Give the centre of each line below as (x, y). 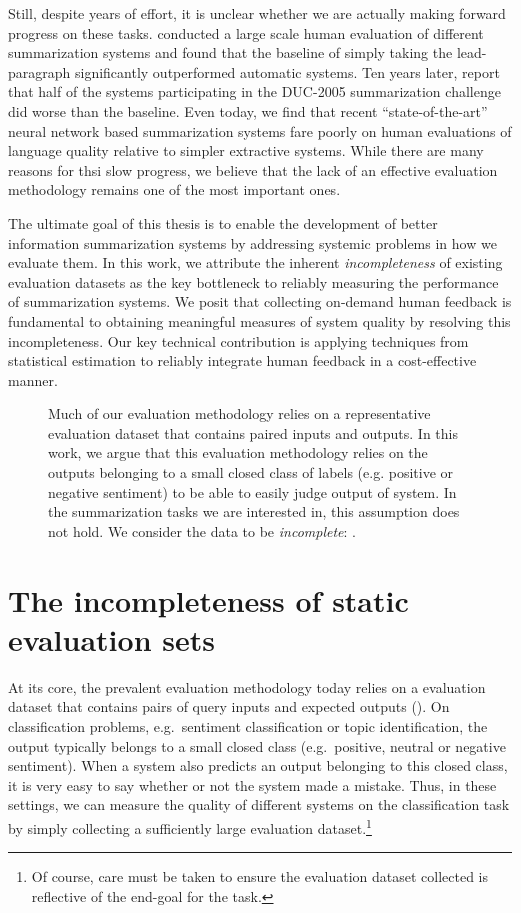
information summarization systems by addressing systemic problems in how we (252, 242)
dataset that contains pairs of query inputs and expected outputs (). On (229, 706)
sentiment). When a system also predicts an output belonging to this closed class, (258, 765)
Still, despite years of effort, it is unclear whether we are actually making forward (257, 13)
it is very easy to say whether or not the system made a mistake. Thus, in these (252, 784)
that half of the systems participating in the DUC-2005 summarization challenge (254, 91)
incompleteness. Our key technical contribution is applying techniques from (238, 340)
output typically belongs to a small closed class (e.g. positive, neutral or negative (257, 745)
